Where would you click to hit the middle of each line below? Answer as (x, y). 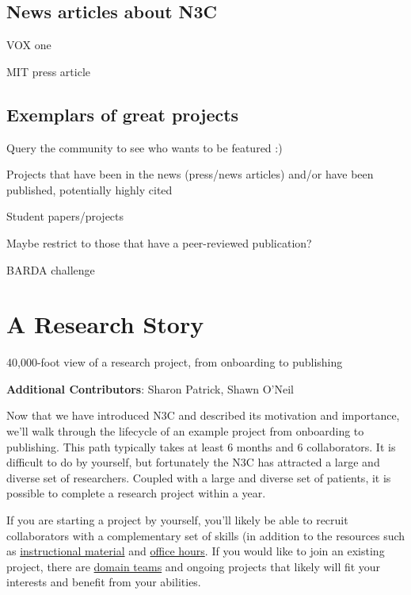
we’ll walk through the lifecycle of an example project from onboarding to (185, 431)
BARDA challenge (51, 269)
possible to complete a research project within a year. (136, 493)
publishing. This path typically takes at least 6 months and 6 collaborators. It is (201, 446)
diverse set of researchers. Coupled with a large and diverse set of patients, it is (199, 477)
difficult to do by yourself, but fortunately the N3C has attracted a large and (193, 462)
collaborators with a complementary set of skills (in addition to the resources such (206, 535)
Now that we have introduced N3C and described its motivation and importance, (203, 415)
